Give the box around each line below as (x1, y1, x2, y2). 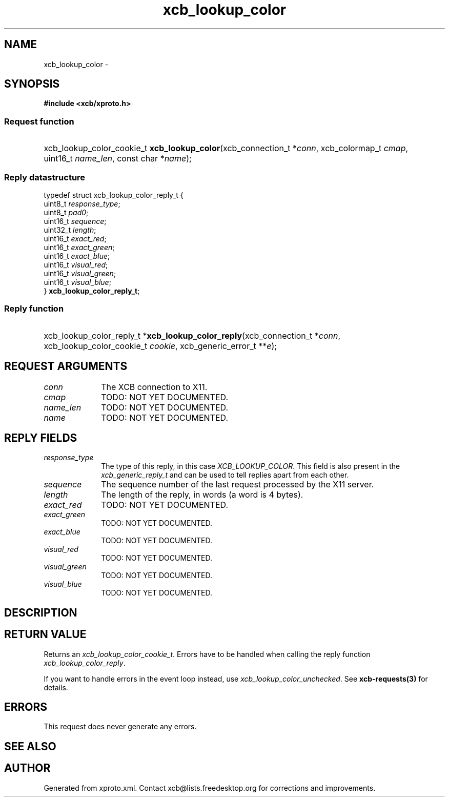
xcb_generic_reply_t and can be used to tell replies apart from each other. (101, 470, 349, 480)
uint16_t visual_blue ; (44, 277, 111, 286)
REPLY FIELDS (4, 431, 77, 444)
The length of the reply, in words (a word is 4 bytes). (101, 489, 303, 500)
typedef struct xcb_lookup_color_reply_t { (44, 190, 183, 199)
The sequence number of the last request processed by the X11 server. (101, 479, 374, 490)
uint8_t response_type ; (44, 199, 120, 208)
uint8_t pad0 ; (44, 208, 89, 217)
